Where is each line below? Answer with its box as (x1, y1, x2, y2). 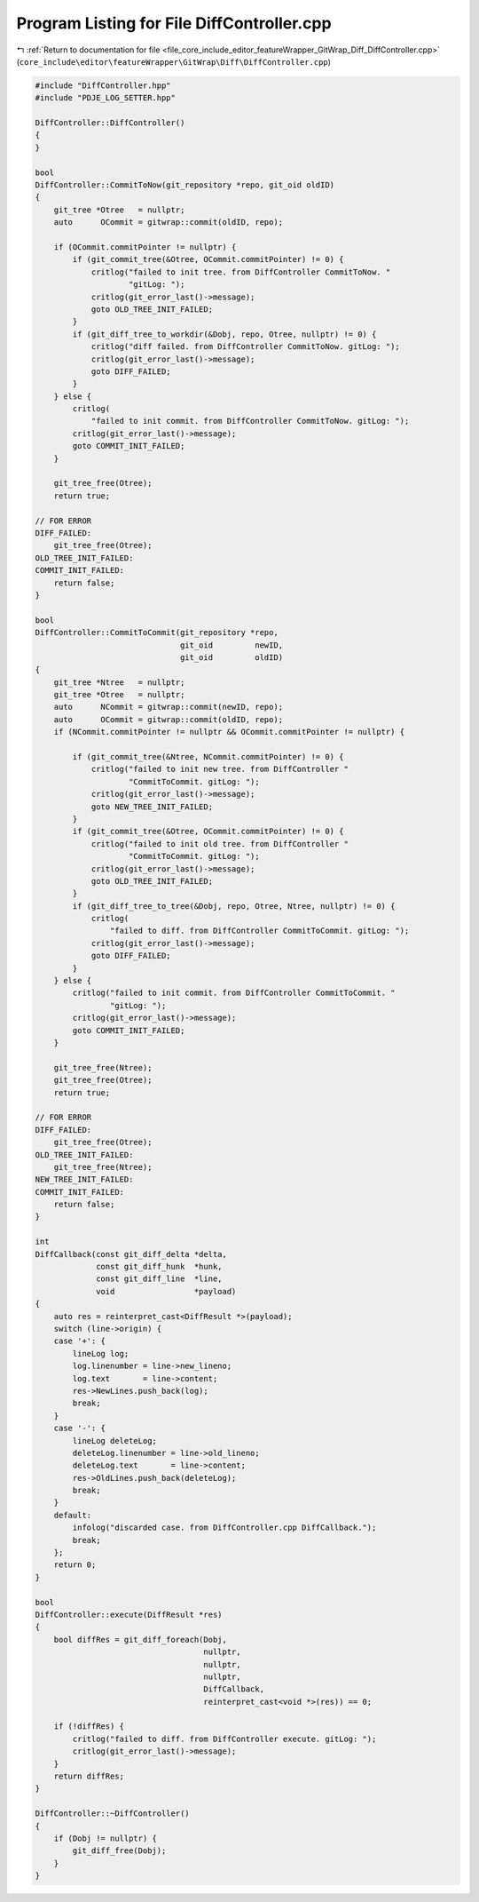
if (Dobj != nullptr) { (53, 1834, 157, 1843)
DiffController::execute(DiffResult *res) (35, 1609, 223, 1619)
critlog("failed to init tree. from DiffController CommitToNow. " (90, 267, 391, 277)
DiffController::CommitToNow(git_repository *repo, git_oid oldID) (35, 180, 335, 190)
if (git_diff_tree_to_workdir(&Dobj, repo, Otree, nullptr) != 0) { (72, 329, 377, 339)
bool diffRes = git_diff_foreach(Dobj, (53, 1635, 228, 1644)
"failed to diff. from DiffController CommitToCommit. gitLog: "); (109, 926, 410, 936)
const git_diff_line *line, (96, 1274, 223, 1284)
